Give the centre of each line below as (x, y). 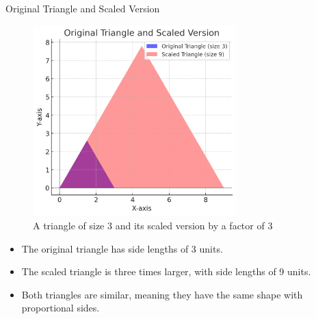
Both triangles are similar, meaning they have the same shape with (162, 294)
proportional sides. (61, 308)
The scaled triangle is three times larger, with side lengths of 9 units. (166, 271)
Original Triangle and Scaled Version (83, 8)
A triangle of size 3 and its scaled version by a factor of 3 (153, 225)
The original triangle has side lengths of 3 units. (122, 248)
